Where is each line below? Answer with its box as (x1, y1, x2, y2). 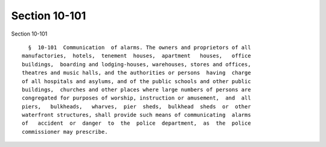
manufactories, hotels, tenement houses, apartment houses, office (22, 52, 251, 60)
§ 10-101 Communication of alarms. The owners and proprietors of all (28, 44, 251, 51)
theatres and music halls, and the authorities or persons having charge (22, 69, 251, 77)
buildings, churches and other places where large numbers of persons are (22, 86, 251, 93)
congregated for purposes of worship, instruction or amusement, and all (22, 95, 251, 102)
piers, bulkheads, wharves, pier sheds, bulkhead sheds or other (22, 103, 251, 110)
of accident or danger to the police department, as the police (22, 120, 251, 127)
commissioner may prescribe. (22, 128, 108, 135)
